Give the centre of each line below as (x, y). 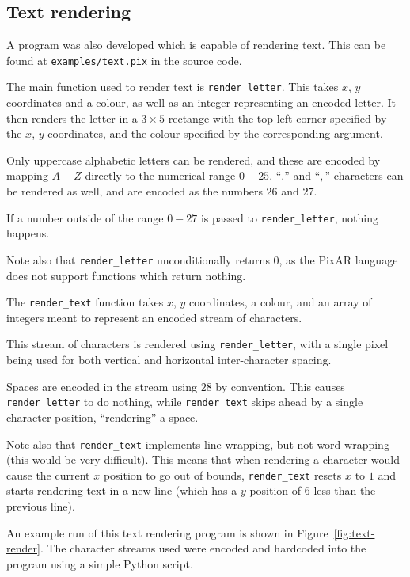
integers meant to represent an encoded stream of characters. (154, 317)
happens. (28, 233)
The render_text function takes (85, 302)
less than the (345, 490)
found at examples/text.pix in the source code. (124, 60)
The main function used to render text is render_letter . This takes (173, 87)
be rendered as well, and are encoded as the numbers (135, 191)
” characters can (364, 175)
